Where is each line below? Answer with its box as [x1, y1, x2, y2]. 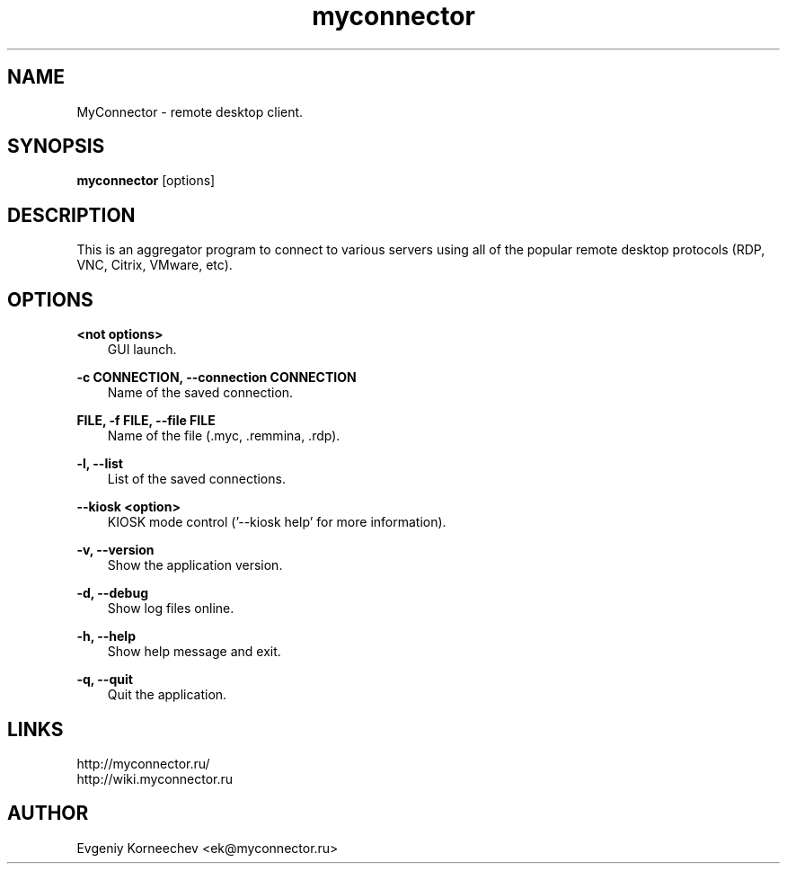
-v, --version [76, 542, 155, 558]
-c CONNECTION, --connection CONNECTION [76, 369, 357, 386]
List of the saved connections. [107, 471, 286, 487]
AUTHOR [7, 802, 89, 825]
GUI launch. [107, 342, 177, 358]
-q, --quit [76, 671, 133, 688]
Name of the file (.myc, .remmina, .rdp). [107, 428, 340, 444]
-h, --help [76, 628, 136, 644]
